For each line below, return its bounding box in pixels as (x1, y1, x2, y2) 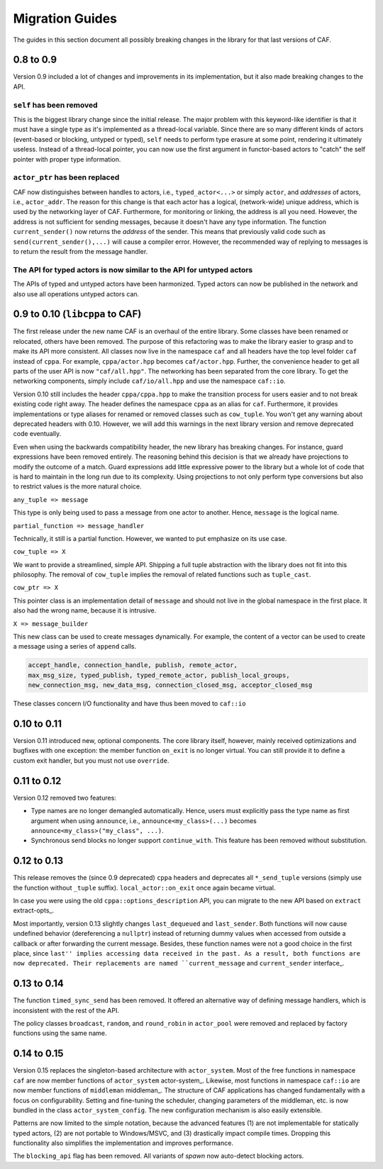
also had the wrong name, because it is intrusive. (13, 606, 157, 615)
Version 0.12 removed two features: (13, 793, 116, 802)
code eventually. (13, 430, 62, 438)
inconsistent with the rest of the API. (13, 1006, 120, 1014)
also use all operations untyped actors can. (13, 289, 140, 298)
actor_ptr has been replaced (13, 172, 120, 182)
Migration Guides (13, 11, 117, 26)
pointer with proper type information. (13, 155, 121, 163)
